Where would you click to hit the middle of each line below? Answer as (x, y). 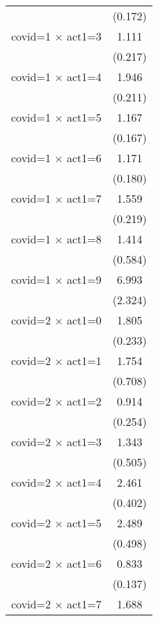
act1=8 (84, 239)
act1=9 (84, 279)
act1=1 (84, 361)
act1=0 (84, 320)
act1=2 (84, 401)
